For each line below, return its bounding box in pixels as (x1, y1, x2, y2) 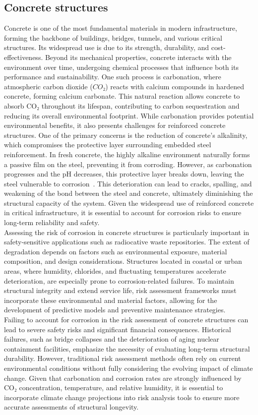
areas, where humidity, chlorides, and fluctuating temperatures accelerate (4, 266, 226, 276)
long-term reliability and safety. (4, 217, 100, 228)
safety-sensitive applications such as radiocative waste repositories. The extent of (4, 237, 250, 247)
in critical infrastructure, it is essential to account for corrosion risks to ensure (4, 207, 242, 218)
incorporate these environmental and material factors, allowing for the (4, 295, 217, 305)
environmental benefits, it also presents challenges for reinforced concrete (4, 120, 226, 130)
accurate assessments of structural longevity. (4, 402, 139, 412)
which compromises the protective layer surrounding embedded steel (4, 139, 211, 150)
